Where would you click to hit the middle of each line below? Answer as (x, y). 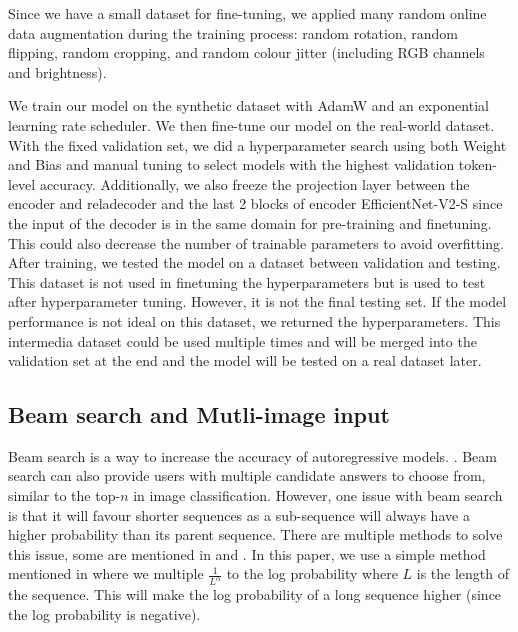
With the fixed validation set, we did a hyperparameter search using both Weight (257, 144)
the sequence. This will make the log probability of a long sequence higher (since (255, 594)
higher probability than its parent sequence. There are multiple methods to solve (255, 534)
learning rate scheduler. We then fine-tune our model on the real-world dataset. (251, 124)
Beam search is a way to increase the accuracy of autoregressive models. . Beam (252, 455)
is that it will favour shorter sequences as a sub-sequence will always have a (239, 514)
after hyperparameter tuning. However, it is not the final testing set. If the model (257, 301)
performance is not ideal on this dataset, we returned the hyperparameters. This (254, 320)
